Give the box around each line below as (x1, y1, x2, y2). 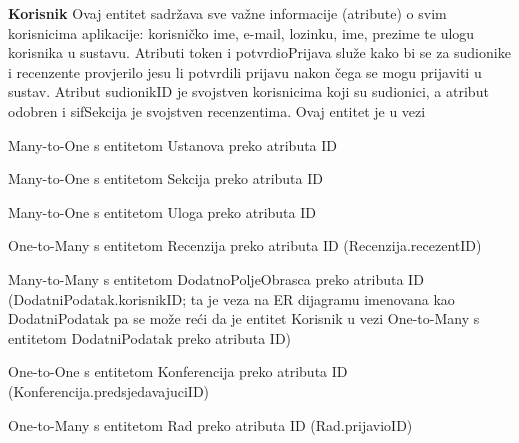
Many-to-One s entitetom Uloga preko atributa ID (8, 201, 316, 222)
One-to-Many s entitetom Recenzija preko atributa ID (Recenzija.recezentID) (8, 235, 482, 256)
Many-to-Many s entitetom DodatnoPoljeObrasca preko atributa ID (8, 268, 424, 289)
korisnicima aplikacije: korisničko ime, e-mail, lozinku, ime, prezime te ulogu (8, 22, 475, 43)
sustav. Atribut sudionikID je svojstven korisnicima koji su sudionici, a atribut (8, 81, 489, 102)
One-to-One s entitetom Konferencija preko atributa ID (8, 361, 348, 382)
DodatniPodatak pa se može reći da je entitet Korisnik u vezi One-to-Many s (8, 308, 480, 329)
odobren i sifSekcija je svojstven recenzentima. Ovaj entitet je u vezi (8, 100, 426, 121)
